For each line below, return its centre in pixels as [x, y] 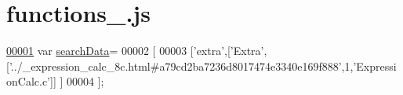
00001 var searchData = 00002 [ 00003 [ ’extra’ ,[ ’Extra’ [135, 51]
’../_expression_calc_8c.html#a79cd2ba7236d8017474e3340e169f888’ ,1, [181, 66]
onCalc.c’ [28, 81]
